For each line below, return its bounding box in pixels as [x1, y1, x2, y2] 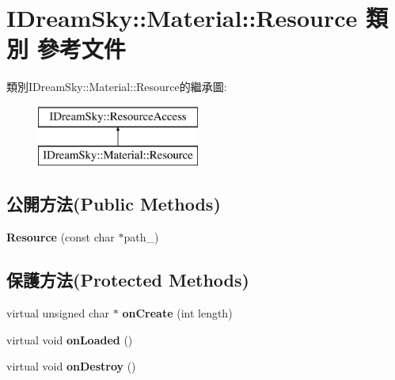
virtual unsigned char [6, 305, 110, 321]
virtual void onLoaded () [6, 331, 133, 348]
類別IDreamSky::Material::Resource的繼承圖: [6, 78, 227, 95]
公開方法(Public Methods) [6, 192, 221, 216]
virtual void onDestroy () [6, 358, 136, 374]
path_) [123, 229, 159, 245]
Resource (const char [6, 229, 115, 245]
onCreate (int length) [122, 305, 233, 321]
